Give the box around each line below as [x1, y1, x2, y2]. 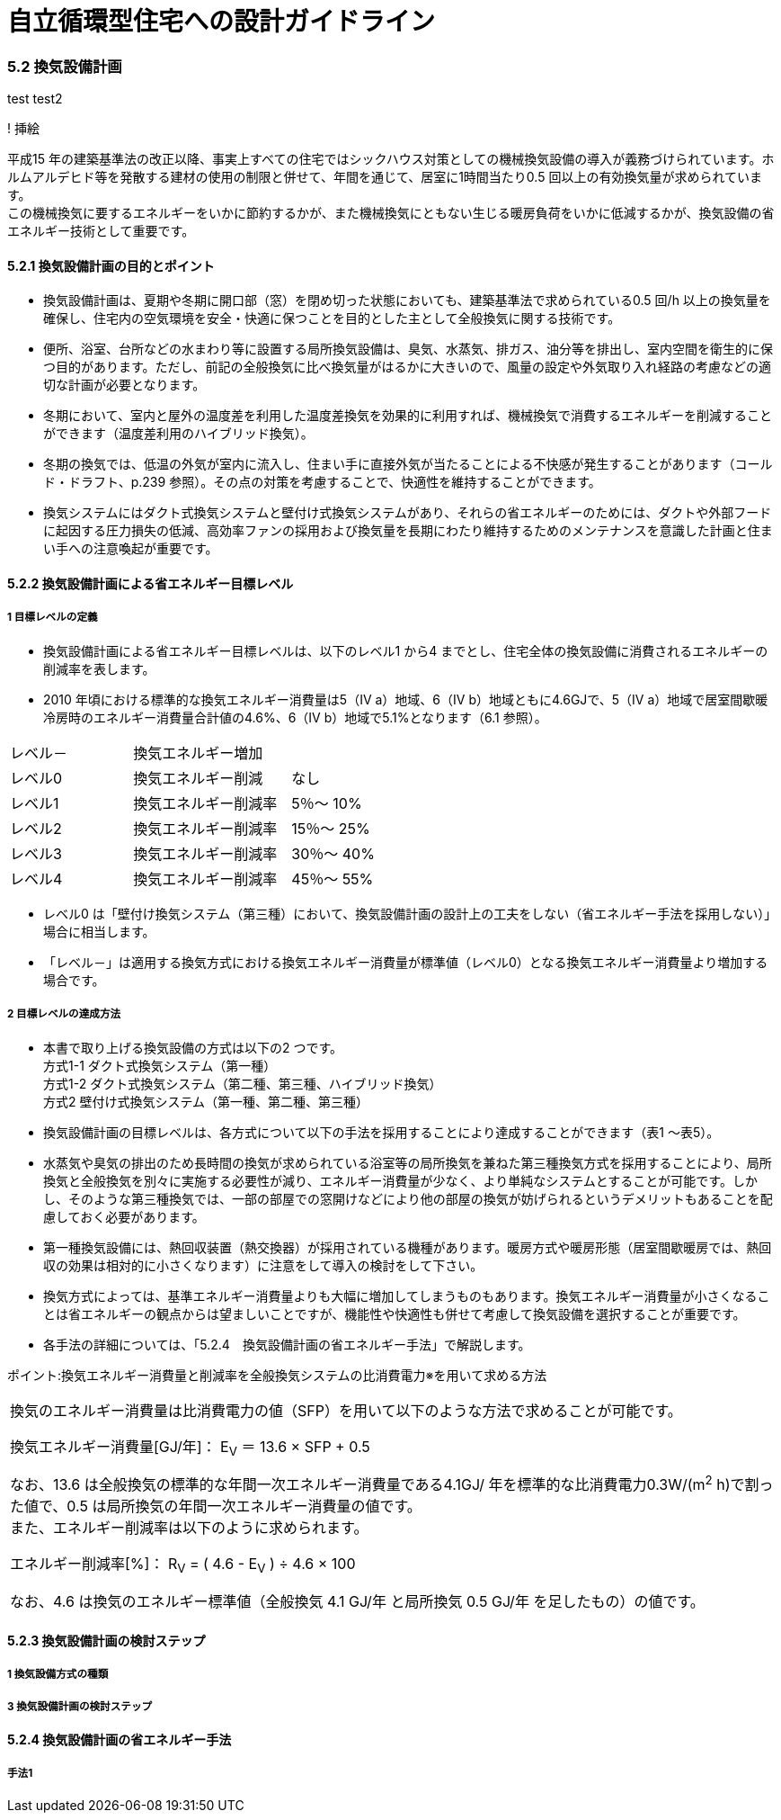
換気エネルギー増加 [133, 743, 263, 762]
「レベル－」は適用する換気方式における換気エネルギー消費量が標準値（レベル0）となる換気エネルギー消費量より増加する [43, 954, 768, 970]
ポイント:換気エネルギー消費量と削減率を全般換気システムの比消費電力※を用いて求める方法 [7, 1367, 547, 1383]
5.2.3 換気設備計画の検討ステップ [7, 1632, 206, 1648]
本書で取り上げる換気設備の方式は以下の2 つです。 [43, 1039, 343, 1055]
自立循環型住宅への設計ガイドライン [7, 6, 436, 37]
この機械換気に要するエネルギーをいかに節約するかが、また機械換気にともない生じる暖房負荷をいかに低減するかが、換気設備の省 [7, 205, 775, 221]
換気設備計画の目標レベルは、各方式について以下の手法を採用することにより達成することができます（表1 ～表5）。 [43, 1124, 720, 1140]
